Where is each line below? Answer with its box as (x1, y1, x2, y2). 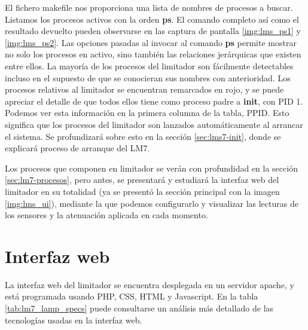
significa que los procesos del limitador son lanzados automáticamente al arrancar (5, 118, 303, 130)
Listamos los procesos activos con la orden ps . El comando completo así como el (5, 13, 299, 25)
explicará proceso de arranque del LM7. (5, 142, 150, 154)
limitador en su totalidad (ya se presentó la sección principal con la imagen (5, 185, 280, 197)
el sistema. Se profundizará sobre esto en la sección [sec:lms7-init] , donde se (5, 130, 281, 142)
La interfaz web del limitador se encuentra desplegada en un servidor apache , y (5, 278, 295, 291)
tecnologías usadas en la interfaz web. (5, 313, 142, 326)
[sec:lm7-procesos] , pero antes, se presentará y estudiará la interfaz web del (5, 173, 279, 186)
